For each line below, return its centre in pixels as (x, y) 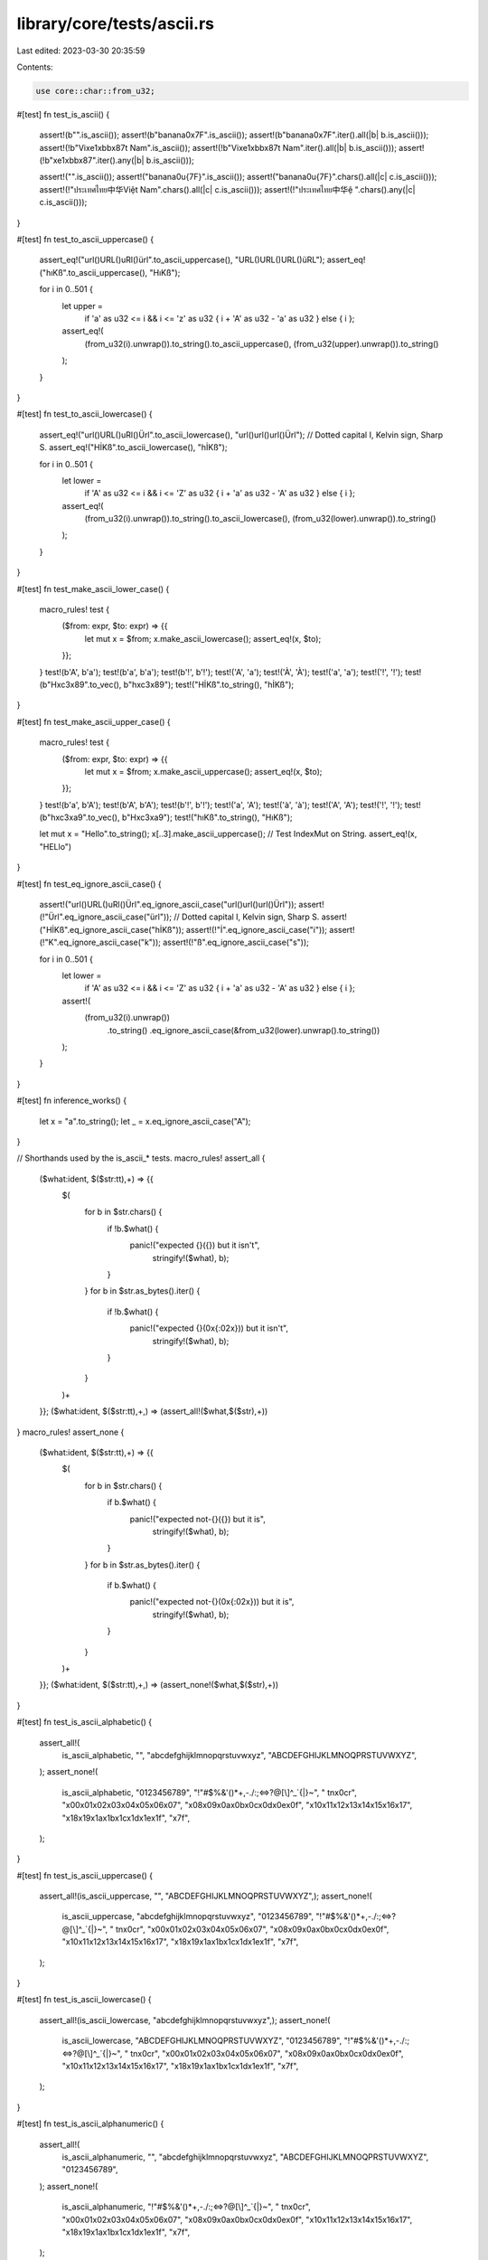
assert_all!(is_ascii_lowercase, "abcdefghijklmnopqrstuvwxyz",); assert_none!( (185, 2020)
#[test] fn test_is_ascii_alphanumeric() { (90, 2123)
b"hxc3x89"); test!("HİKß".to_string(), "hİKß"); (209, 684)
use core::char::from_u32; (95, 91)
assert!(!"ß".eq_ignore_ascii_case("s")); (236, 942)
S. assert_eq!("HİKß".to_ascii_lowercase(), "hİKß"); (133, 447)
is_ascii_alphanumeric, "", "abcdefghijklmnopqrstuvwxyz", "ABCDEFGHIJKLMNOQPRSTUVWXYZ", (245, 2157)
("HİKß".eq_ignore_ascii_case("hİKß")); (112, 929)
